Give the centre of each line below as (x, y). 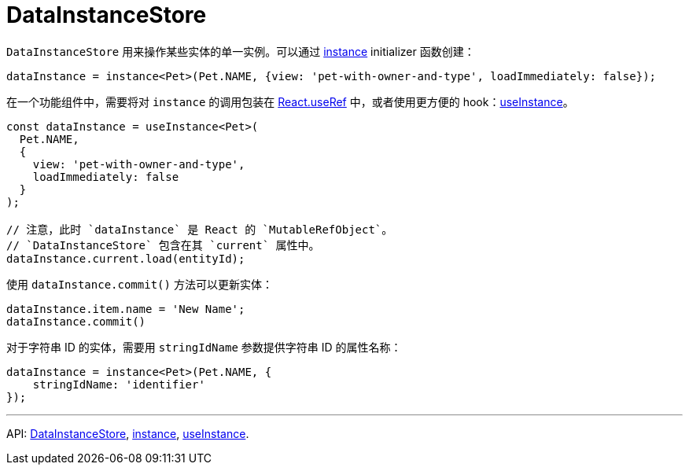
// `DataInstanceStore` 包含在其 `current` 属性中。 (163, 245)
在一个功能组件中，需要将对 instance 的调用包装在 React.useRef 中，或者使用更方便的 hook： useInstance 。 (290, 101)
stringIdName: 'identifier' (119, 384)
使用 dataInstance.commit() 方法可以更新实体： (140, 284)
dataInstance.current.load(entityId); (126, 258)
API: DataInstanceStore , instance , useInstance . (128, 433)
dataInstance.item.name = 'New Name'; (126, 309)
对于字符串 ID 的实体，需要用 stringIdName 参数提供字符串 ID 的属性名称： (204, 347)
